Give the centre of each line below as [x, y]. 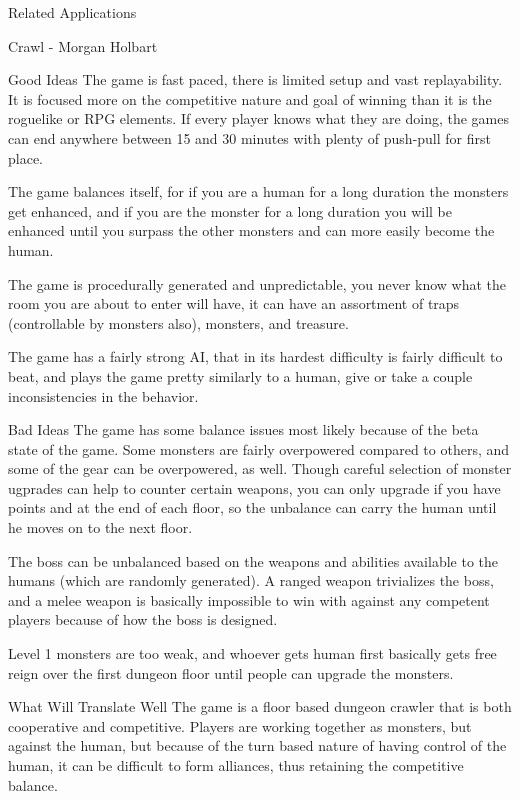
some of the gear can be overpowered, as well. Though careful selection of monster [260, 468]
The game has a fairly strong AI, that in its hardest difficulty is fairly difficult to [255, 356]
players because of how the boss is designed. [143, 619]
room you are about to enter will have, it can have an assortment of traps [234, 303]
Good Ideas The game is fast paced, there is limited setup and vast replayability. [255, 79]
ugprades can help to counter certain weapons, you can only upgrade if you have [254, 487]
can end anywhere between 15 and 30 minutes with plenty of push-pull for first [249, 137]
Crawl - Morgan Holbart [83, 45]
